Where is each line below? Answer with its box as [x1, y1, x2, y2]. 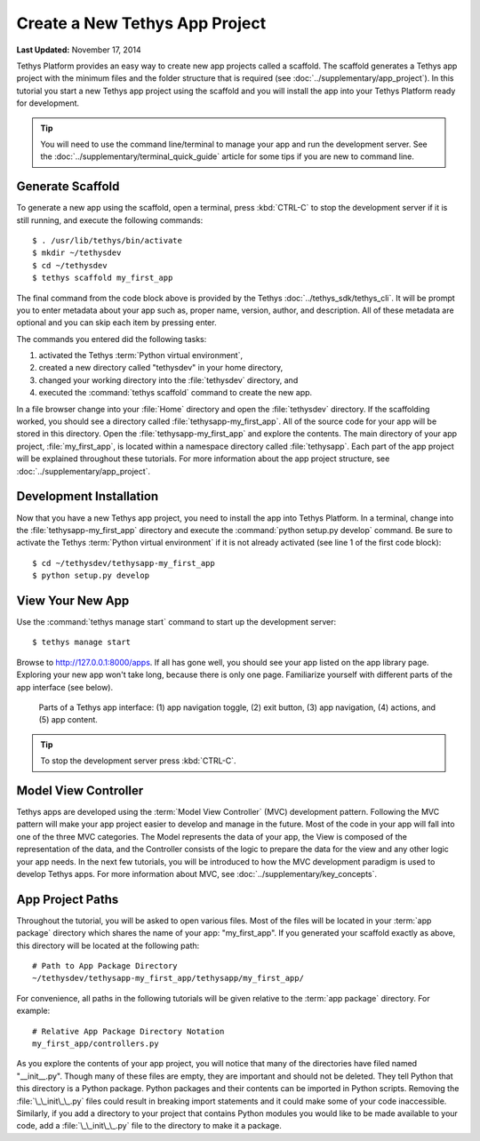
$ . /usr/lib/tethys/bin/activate [32, 235, 182, 245]
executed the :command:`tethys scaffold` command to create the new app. [38, 387, 313, 398]
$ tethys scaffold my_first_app [32, 273, 173, 283]
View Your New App [16, 593, 130, 608]
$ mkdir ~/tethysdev [32, 248, 122, 258]
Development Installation [16, 489, 159, 504]
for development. [16, 98, 80, 108]
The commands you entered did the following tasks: [16, 333, 207, 344]
